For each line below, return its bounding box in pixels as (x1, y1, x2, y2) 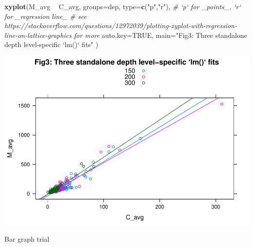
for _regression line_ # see (4, 11, 87, 21)
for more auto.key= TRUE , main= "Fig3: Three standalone (74, 30, 247, 40)
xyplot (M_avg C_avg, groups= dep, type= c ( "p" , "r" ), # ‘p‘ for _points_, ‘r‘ (4, 1, 241, 11)
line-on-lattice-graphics (4, 30, 72, 40)
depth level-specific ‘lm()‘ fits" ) (4, 39, 99, 49)
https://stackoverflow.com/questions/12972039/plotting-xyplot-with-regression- (4, 20, 237, 31)
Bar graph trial (4, 234, 50, 244)
